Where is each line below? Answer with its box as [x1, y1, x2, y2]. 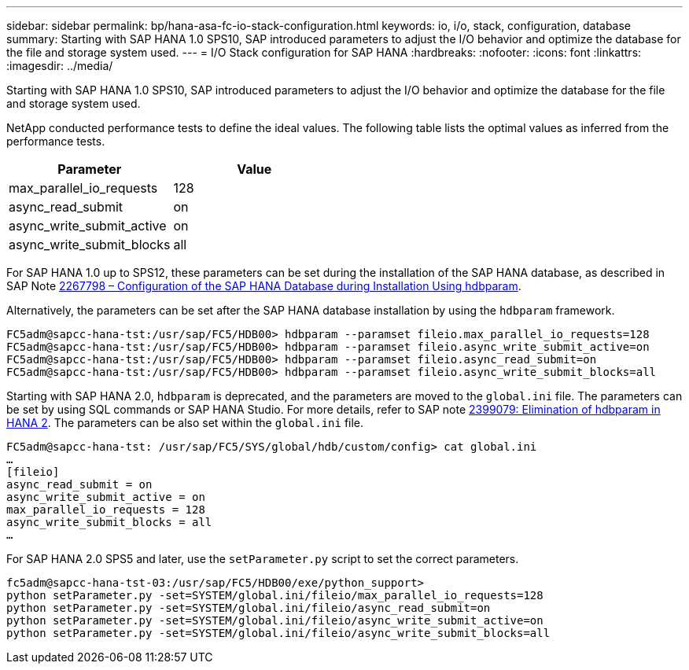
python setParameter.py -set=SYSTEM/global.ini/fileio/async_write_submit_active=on [6, 614, 543, 627]
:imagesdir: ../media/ [6, 59, 113, 72]
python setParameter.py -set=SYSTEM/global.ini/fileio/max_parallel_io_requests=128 [6, 589, 543, 602]
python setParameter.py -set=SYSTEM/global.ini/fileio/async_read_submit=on [6, 602, 491, 614]
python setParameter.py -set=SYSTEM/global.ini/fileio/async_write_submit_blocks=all [6, 627, 551, 639]
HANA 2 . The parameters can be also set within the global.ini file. [6, 416, 364, 429]
